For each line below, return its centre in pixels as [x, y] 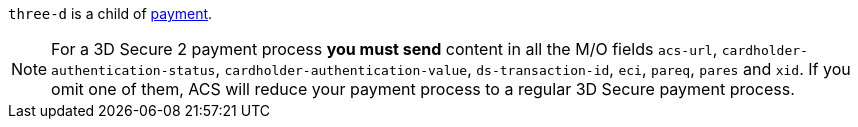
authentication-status [133, 70]
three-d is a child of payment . [110, 13]
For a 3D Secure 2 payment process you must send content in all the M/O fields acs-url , [384, 49]
